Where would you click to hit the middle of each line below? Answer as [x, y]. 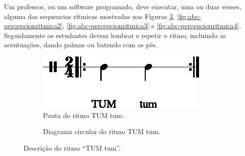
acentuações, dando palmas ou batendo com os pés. [81, 45]
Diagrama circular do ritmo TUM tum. [102, 131]
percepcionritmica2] [33, 26]
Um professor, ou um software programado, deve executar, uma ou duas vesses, [123, 6]
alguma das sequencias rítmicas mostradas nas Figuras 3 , [89, 16]
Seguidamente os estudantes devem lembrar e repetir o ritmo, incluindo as [115, 35]
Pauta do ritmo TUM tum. [84, 115]
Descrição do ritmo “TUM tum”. [72, 147]
